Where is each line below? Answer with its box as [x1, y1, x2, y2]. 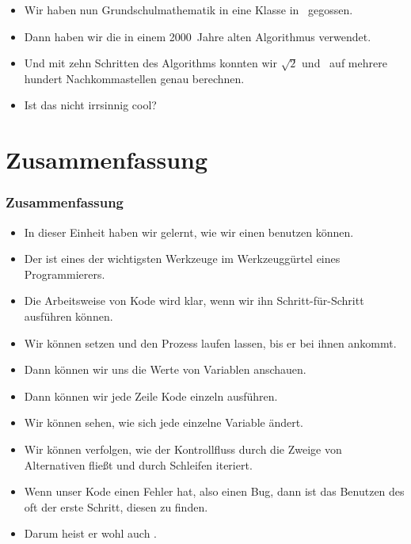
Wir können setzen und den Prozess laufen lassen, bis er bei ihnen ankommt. [24, 334, 397, 351]
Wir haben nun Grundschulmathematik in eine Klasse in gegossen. [24, 2, 353, 17]
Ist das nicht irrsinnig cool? [24, 97, 157, 113]
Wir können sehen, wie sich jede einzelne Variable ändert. [24, 414, 304, 431]
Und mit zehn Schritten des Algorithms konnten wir [24, 55, 277, 71]
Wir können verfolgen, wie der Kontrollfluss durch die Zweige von [24, 440, 342, 457]
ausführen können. [24, 307, 113, 324]
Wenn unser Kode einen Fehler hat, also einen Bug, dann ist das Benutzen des [24, 483, 405, 500]
